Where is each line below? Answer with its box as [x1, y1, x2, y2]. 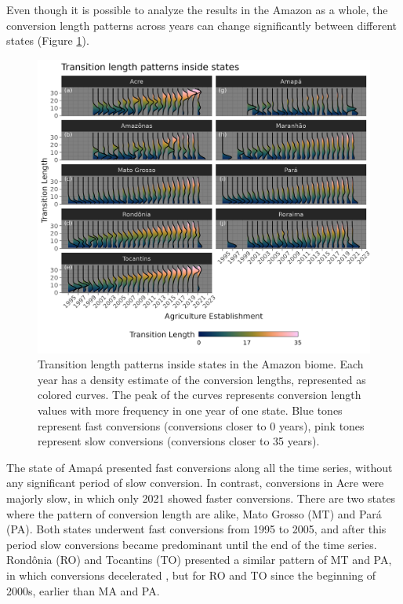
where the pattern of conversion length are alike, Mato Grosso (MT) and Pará [6, 505, 382, 522]
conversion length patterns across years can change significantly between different [6, 16, 398, 33]
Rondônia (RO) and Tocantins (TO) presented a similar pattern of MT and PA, [6, 551, 392, 568]
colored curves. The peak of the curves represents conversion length [38, 386, 361, 403]
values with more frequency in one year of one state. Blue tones [38, 402, 343, 419]
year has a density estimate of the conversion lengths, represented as [38, 371, 366, 387]
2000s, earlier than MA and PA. [6, 582, 160, 599]
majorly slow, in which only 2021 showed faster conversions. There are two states [6, 490, 396, 507]
